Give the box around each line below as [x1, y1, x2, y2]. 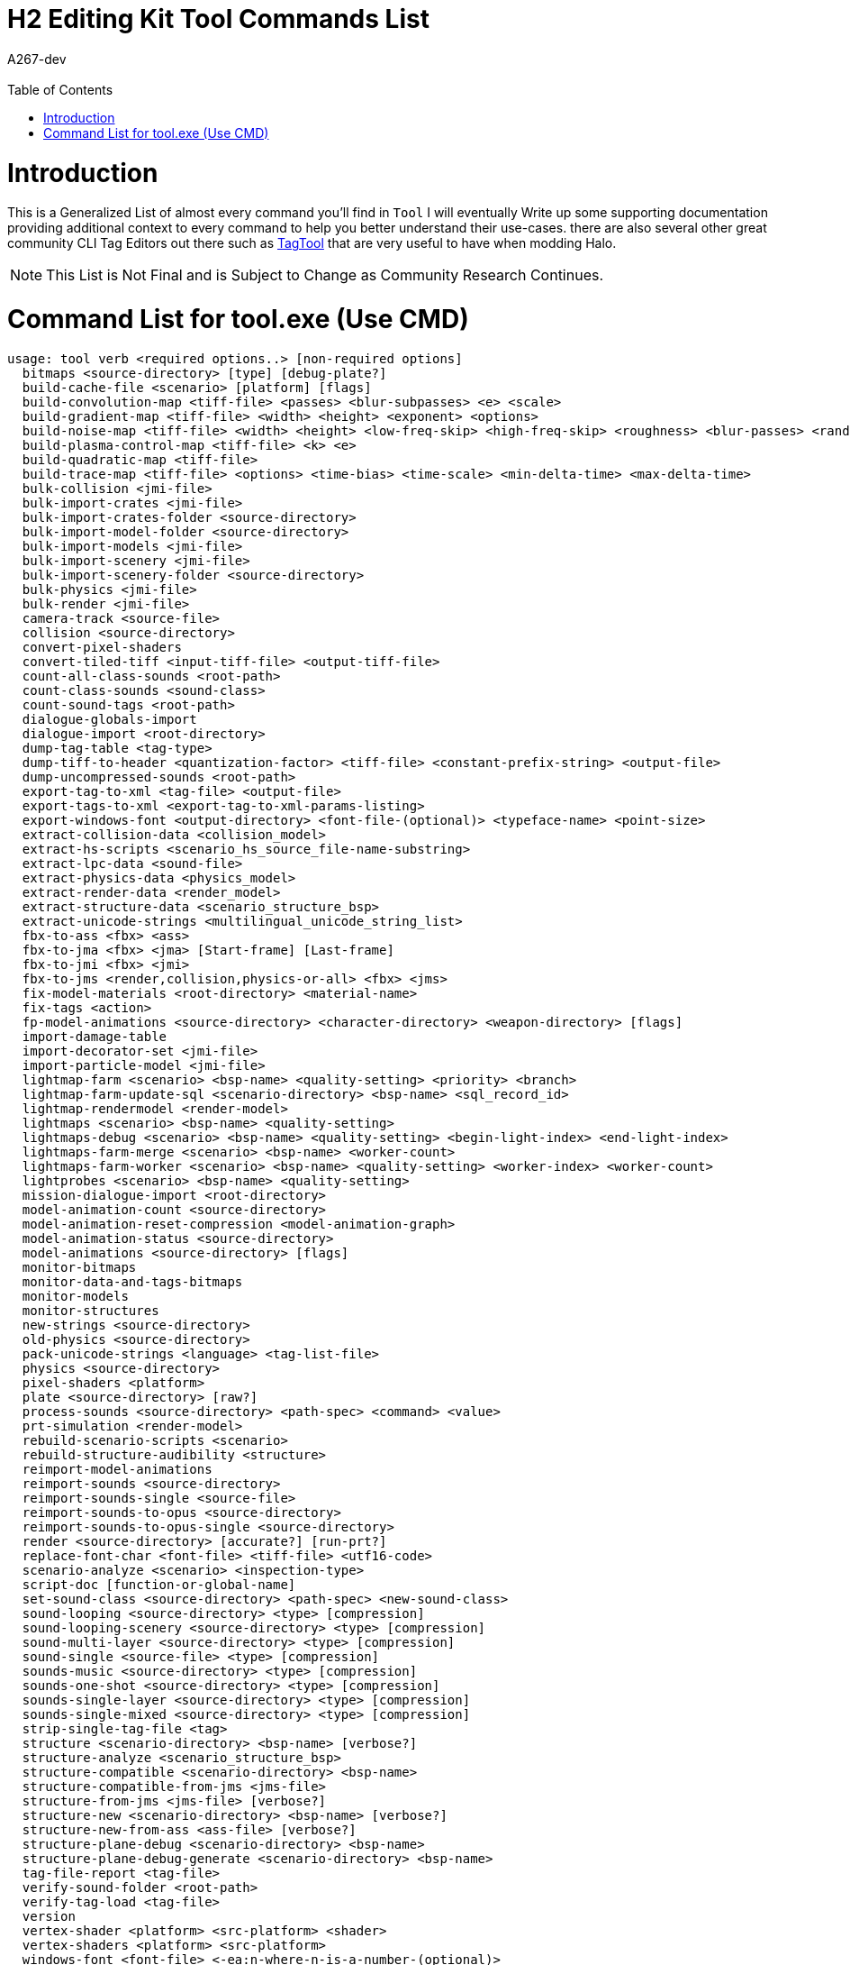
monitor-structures [22, 1302, 159, 1318]
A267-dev [7, 50, 67, 67]
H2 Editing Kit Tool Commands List [7, 4, 430, 34]
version [22, 1908, 76, 1924]
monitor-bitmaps [22, 1259, 137, 1275]
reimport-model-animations [22, 1461, 212, 1476]
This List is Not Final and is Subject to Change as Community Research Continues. [46, 266, 604, 285]
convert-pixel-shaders [22, 639, 182, 654]
